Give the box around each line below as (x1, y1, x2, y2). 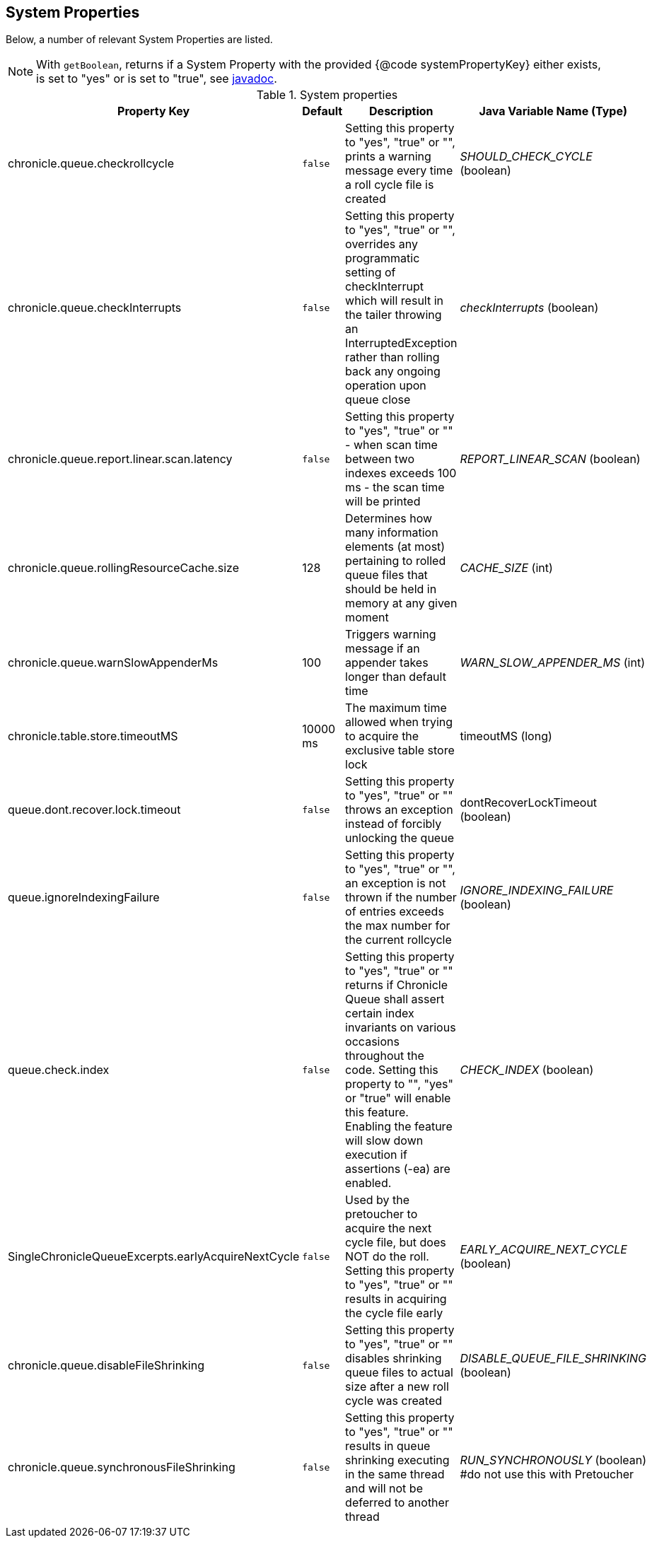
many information (345, 525, 438, 540)
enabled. (345, 1176, 392, 1191)
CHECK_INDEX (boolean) (460, 1063, 594, 1077)
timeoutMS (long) (460, 729, 552, 744)
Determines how (345, 511, 433, 526)
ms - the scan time (345, 480, 445, 495)
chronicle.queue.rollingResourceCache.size (8, 561, 240, 576)
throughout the (345, 1049, 424, 1063)
